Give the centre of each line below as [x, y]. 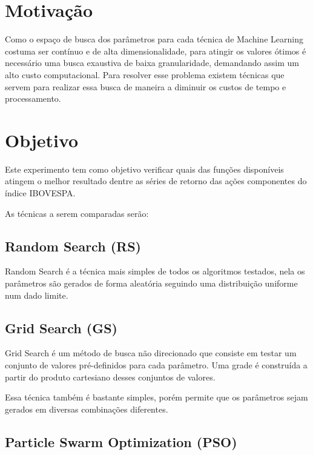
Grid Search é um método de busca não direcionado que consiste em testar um [151, 353]
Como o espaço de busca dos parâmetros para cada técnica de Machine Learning [154, 39]
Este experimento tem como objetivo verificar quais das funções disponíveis [144, 169]
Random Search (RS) [73, 246]
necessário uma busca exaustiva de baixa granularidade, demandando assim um [152, 63]
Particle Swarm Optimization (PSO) [121, 441]
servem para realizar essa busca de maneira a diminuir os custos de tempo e [146, 86]
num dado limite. [37, 295]
